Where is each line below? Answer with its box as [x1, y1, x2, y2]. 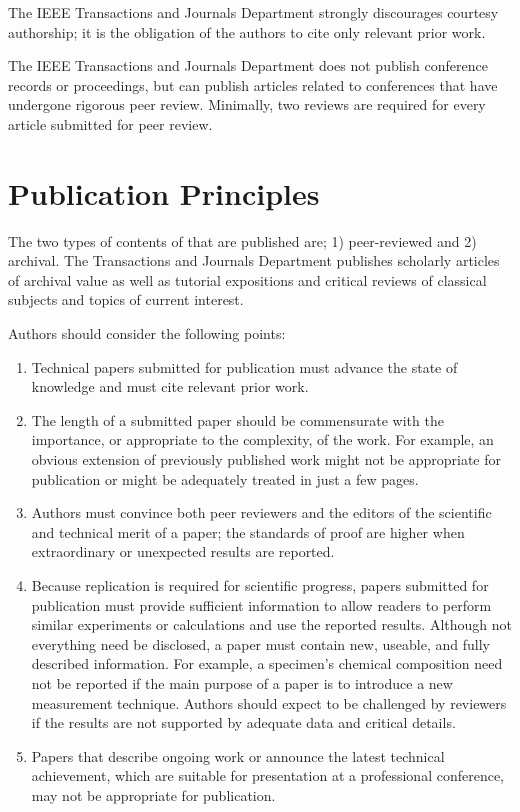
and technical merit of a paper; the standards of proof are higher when [31, 521, 465, 542]
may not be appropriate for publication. [31, 784, 276, 805]
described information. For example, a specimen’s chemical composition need [31, 653, 503, 674]
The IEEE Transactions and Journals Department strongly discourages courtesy [8, 2, 499, 22]
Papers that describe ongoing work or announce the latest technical [31, 745, 445, 766]
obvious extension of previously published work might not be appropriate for [31, 449, 501, 470]
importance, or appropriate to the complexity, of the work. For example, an [31, 429, 494, 450]
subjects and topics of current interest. [8, 289, 244, 310]
